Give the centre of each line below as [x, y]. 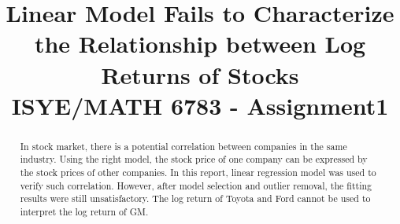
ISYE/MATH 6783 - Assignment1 [200, 105]
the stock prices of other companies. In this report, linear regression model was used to [198, 173]
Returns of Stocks [200, 74]
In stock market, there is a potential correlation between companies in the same [183, 146]
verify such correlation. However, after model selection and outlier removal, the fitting [196, 185]
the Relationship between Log [200, 44]
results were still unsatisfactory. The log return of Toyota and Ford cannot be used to [195, 198]
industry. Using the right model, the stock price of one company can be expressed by [194, 159]
